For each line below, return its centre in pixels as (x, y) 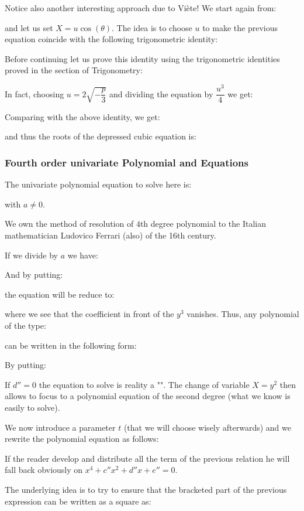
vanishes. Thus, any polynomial (243, 314)
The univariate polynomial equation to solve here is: (98, 184)
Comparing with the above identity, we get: (82, 116)
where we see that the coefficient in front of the (89, 314)
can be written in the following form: (71, 345)
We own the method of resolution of (69, 224)
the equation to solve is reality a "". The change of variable (144, 384)
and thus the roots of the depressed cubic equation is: (101, 136)
